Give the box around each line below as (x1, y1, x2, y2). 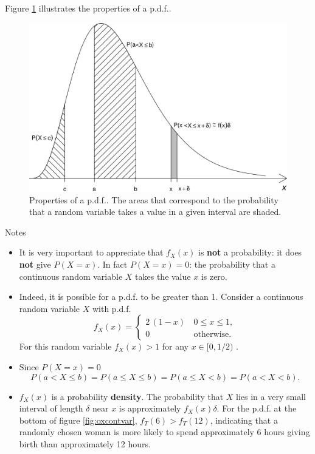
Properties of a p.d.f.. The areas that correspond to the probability (29, 193, 279, 206)
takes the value (135, 269, 191, 282)
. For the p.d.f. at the (216, 402, 297, 415)
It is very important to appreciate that (19, 246, 164, 259)
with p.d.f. (92, 302, 131, 314)
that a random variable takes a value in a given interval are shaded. (29, 205, 282, 218)
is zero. (201, 269, 227, 282)
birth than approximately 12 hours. (19, 437, 151, 450)
